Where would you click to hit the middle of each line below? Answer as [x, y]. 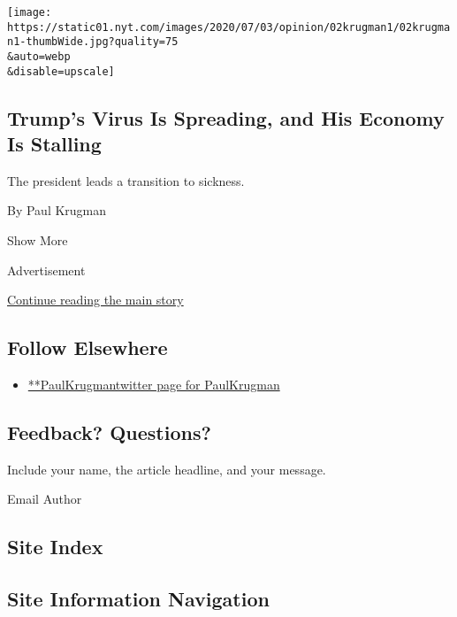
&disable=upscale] [61, 71]
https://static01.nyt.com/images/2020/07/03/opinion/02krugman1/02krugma [229, 27]
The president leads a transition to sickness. [126, 180]
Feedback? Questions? [109, 432]
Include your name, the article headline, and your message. [167, 469]
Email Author [45, 499]
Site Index [55, 547]
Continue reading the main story [95, 300]
